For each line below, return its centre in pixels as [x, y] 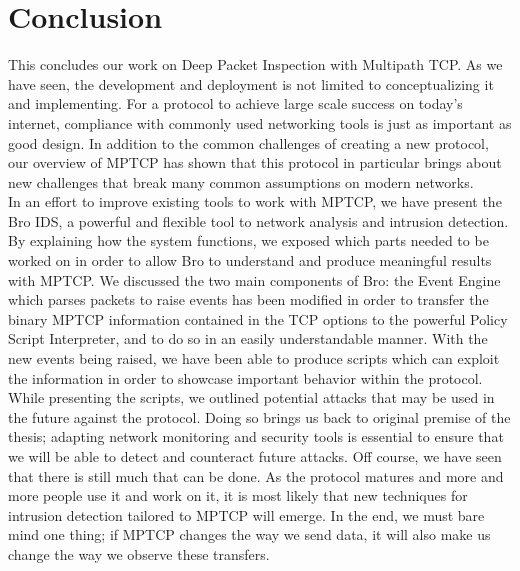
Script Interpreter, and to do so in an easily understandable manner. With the [248, 338]
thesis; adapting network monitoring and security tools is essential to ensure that [256, 436]
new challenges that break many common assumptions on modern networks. [241, 181]
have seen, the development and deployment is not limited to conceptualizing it [251, 83]
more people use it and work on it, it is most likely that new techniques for [238, 495]
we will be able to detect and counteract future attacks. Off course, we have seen [255, 456]
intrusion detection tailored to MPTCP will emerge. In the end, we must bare [246, 514]
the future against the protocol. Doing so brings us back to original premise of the [259, 416]
